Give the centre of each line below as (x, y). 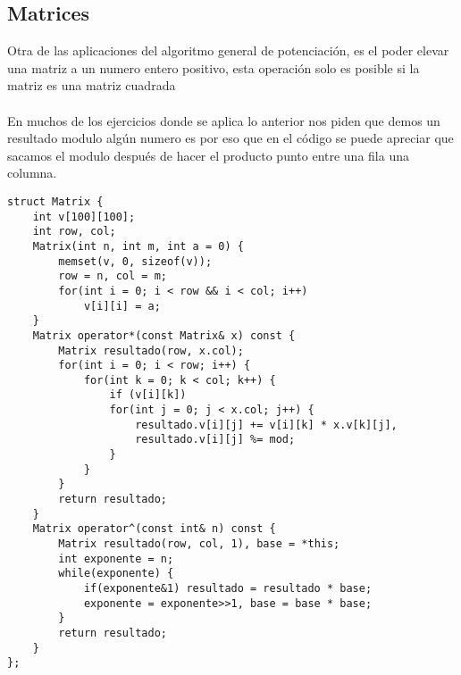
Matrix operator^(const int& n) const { (154, 529)
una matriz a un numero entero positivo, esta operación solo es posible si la (214, 67)
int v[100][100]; (84, 217)
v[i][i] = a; (122, 306)
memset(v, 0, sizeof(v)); (135, 261)
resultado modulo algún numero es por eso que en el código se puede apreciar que (230, 138)
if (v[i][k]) (148, 395)
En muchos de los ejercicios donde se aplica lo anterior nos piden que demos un (224, 120)
